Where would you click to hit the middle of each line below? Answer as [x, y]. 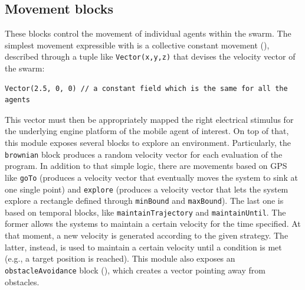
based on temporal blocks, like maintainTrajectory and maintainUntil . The [145, 212]
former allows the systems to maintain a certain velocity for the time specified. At [153, 224]
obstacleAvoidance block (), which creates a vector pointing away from [135, 270]
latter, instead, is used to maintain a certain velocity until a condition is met [143, 247]
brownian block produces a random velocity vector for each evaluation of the [144, 154]
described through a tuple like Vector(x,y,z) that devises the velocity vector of [150, 56]
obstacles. [22, 281]
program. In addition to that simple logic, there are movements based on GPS [146, 166]
